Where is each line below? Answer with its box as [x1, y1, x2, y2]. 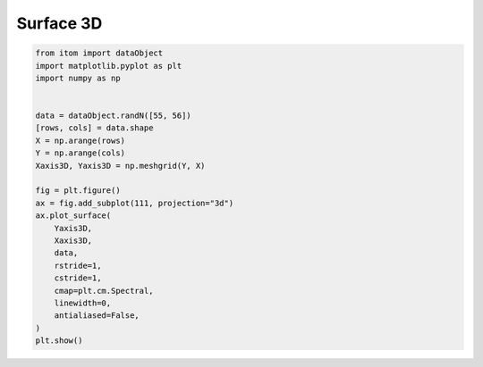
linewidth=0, [54, 297, 112, 308]
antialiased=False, [54, 311, 140, 321]
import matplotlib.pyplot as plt [35, 61, 182, 71]
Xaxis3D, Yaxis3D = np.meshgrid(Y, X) [35, 161, 206, 171]
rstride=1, [54, 260, 102, 271]
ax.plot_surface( [35, 211, 112, 221]
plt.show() [35, 336, 83, 346]
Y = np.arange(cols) [35, 148, 125, 158]
